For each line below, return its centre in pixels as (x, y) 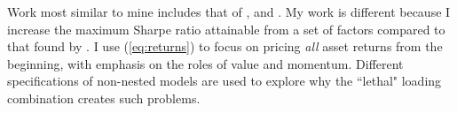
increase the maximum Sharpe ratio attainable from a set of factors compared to (226, 29)
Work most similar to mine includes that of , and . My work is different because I (229, 11)
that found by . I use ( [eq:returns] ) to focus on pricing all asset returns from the (225, 46)
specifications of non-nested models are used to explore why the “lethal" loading (225, 81)
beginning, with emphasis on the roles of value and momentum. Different (205, 63)
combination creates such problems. (104, 98)
